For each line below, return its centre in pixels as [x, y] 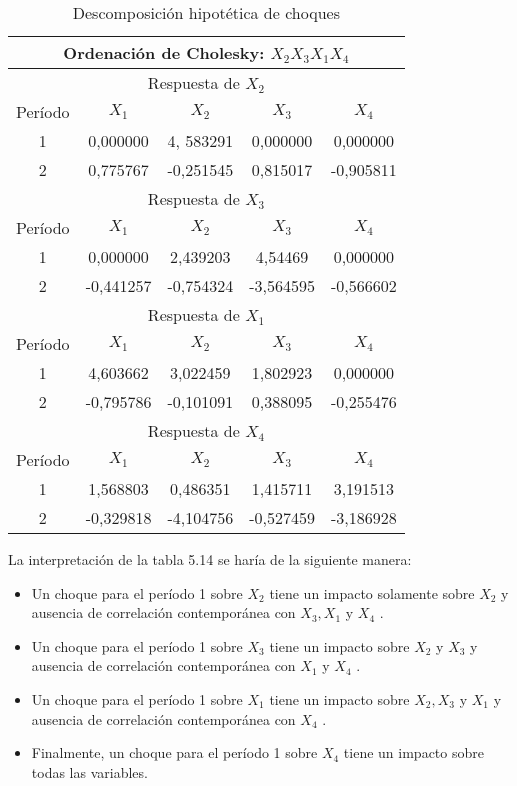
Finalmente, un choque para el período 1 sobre [174, 752]
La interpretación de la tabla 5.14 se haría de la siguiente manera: [210, 559]
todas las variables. [89, 771]
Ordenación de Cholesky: [164, 52]
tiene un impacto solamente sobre [372, 592]
